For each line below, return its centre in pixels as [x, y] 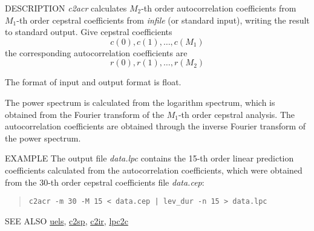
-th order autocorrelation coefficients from [219, 8]
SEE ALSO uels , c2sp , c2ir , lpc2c [67, 220]
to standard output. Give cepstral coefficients [89, 32]
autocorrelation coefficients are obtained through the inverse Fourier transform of [155, 126]
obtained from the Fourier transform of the [85, 114]
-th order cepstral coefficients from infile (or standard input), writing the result [163, 20]
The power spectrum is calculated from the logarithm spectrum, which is [140, 102]
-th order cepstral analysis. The [237, 114]
